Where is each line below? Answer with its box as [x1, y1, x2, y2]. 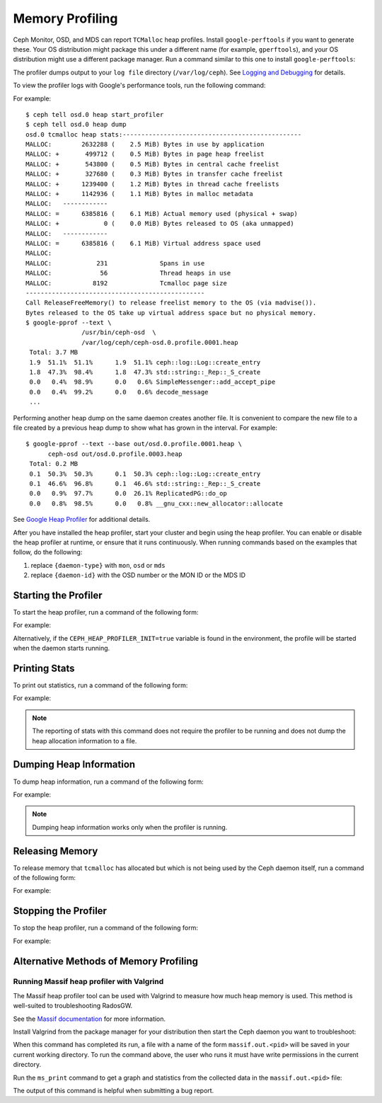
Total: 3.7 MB [29, 348, 79, 357]
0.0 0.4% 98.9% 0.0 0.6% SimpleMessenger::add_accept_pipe [29, 378, 276, 386]
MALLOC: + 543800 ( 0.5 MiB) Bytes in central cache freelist [25, 160, 279, 168]
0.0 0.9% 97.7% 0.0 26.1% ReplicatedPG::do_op [29, 489, 228, 498]
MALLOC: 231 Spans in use [25, 259, 205, 267]
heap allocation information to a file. [32, 736, 137, 745]
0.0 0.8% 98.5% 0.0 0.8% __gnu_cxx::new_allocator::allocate [29, 499, 283, 508]
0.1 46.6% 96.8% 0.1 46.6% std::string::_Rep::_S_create [29, 479, 261, 488]
